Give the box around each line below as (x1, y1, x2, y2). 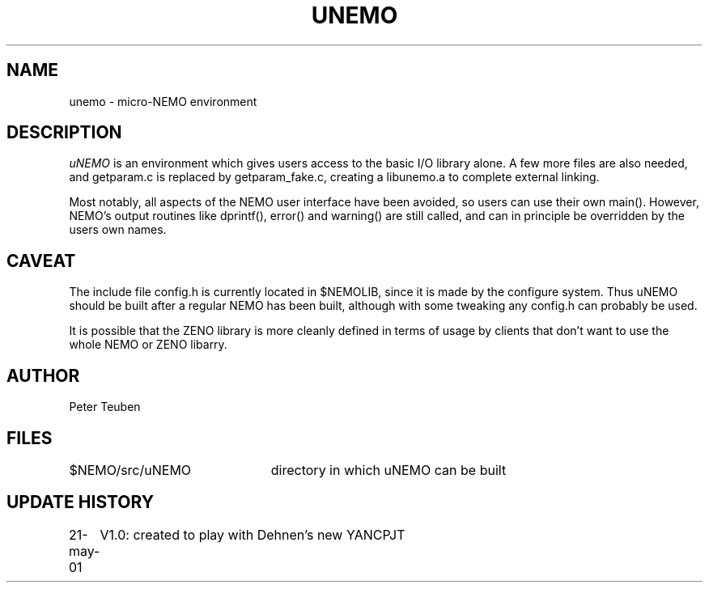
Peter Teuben (69, 400, 141, 414)
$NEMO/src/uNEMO (69, 461, 192, 478)
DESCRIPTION (6, 122, 122, 143)
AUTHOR (6, 365, 80, 386)
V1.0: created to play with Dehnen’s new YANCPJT (100, 526, 405, 543)
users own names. (69, 222, 167, 237)
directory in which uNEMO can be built (270, 461, 507, 478)
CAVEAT (6, 250, 76, 271)
